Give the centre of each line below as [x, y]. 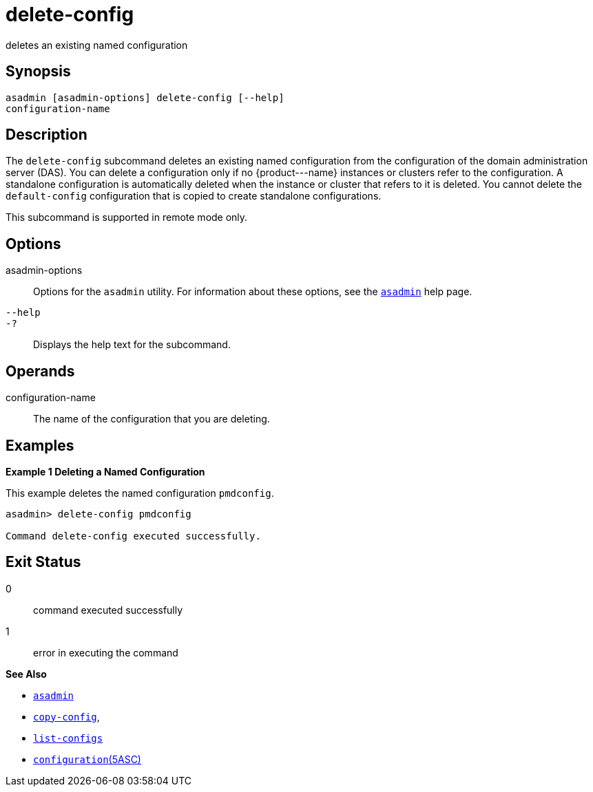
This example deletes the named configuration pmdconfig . [140, 493]
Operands [40, 371]
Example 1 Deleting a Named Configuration [105, 471]
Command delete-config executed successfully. [133, 536]
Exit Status [43, 562]
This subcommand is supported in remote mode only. [127, 217]
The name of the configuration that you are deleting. [152, 419]
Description [46, 135]
